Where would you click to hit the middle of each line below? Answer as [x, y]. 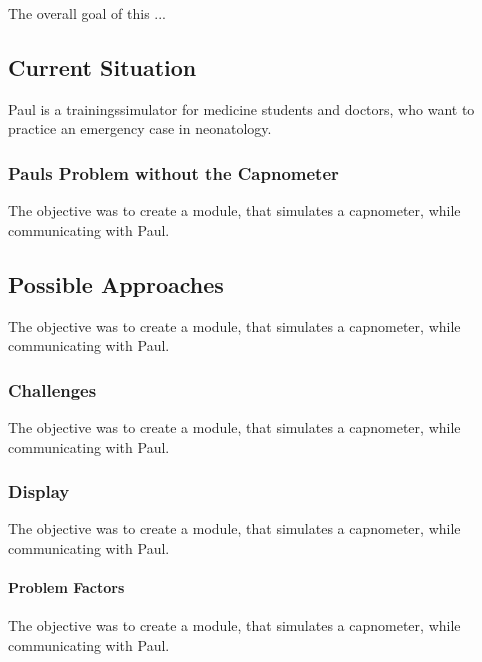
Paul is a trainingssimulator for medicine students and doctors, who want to [241, 108]
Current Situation [102, 66]
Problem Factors [66, 587]
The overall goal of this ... [87, 13]
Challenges [52, 389]
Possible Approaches [116, 283]
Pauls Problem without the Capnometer [173, 172]
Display [39, 491]
